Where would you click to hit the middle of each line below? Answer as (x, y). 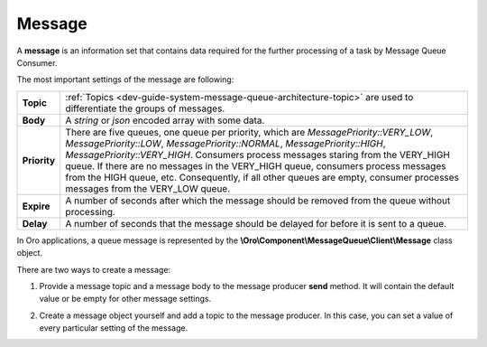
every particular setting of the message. (114, 328)
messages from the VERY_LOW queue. (148, 188)
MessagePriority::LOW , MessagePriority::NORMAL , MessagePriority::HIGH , (225, 143)
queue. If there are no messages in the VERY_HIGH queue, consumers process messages (256, 165)
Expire (36, 206)
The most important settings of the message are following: (125, 80)
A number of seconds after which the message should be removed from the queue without (258, 201)
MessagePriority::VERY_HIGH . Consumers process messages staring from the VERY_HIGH (258, 155)
